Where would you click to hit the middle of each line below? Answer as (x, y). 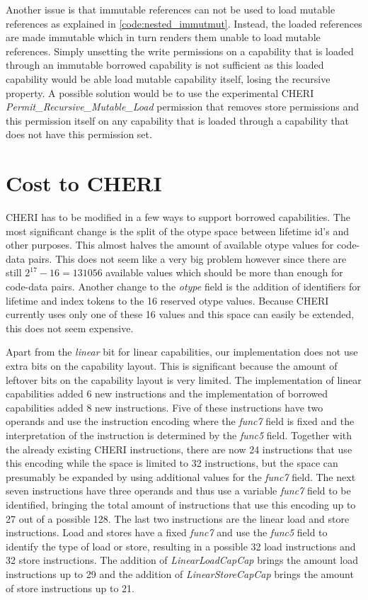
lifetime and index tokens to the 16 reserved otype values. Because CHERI (167, 300)
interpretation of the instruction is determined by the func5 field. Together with (179, 435)
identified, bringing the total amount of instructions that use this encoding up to (181, 504)
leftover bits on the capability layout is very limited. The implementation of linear (184, 379)
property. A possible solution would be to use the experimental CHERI (160, 92)
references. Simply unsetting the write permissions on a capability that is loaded (180, 51)
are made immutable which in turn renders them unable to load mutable (163, 37)
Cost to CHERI (84, 183)
